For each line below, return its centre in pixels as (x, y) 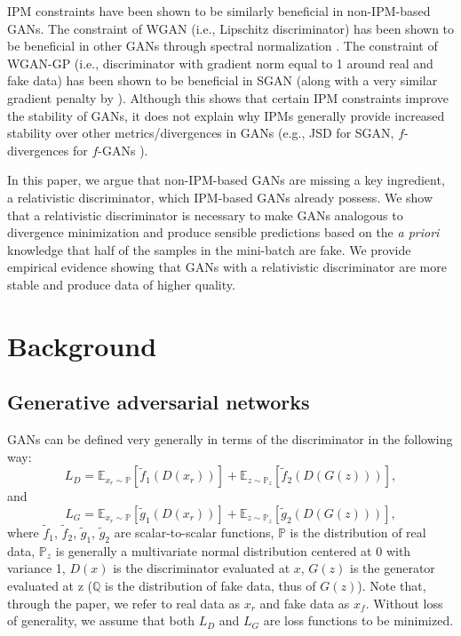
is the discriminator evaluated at (202, 568)
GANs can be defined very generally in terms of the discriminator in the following (230, 439)
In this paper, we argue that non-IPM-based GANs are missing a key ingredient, (226, 180)
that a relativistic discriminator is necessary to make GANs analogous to (205, 215)
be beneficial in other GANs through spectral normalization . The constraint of (223, 46)
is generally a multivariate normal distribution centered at (214, 550)
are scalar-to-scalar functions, (194, 533)
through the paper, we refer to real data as (123, 603)
